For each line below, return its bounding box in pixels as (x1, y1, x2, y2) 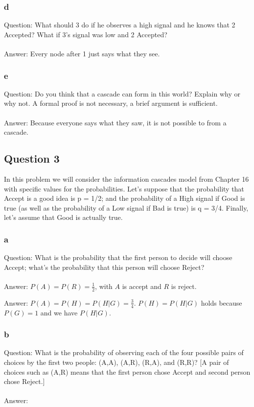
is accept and (122, 281, 162, 291)
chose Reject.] (4, 376, 45, 386)
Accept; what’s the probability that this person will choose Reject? (4, 262, 205, 272)
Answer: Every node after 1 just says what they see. (4, 48, 160, 58)
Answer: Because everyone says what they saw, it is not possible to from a (4, 117, 227, 127)
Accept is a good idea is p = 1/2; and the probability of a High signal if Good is (4, 193, 245, 203)
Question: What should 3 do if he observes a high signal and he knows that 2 (4, 20, 235, 30)
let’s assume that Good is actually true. (4, 212, 123, 222)
